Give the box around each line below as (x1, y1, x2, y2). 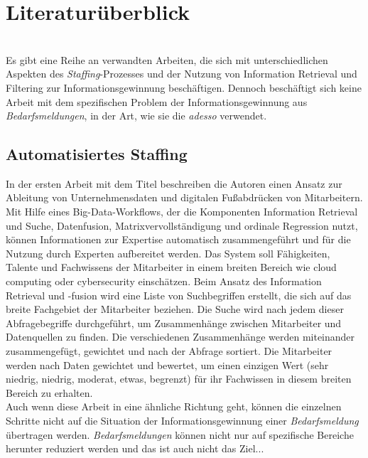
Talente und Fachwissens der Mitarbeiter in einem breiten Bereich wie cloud (6, 260, 337, 275)
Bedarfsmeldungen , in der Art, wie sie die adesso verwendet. (6, 108, 267, 123)
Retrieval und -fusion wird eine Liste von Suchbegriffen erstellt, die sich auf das (6, 287, 352, 302)
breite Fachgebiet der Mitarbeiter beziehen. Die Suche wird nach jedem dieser (6, 302, 344, 316)
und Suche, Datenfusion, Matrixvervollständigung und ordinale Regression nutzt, (6, 218, 358, 233)
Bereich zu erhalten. (6, 385, 93, 400)
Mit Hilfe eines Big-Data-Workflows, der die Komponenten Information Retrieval (6, 204, 358, 219)
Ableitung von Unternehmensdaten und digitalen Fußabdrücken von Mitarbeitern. (6, 190, 363, 205)
